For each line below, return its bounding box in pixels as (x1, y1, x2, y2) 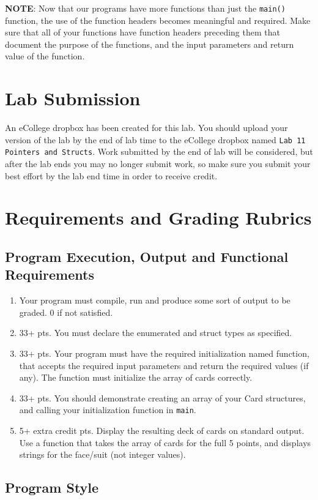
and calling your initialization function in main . (19, 403, 196, 416)
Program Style (5, 478, 99, 497)
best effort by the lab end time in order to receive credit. (5, 169, 218, 182)
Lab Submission (5, 86, 141, 111)
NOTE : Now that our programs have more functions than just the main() (5, 2, 286, 14)
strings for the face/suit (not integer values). (19, 448, 186, 461)
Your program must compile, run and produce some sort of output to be (19, 294, 290, 307)
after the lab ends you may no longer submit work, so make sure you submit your (5, 157, 311, 170)
